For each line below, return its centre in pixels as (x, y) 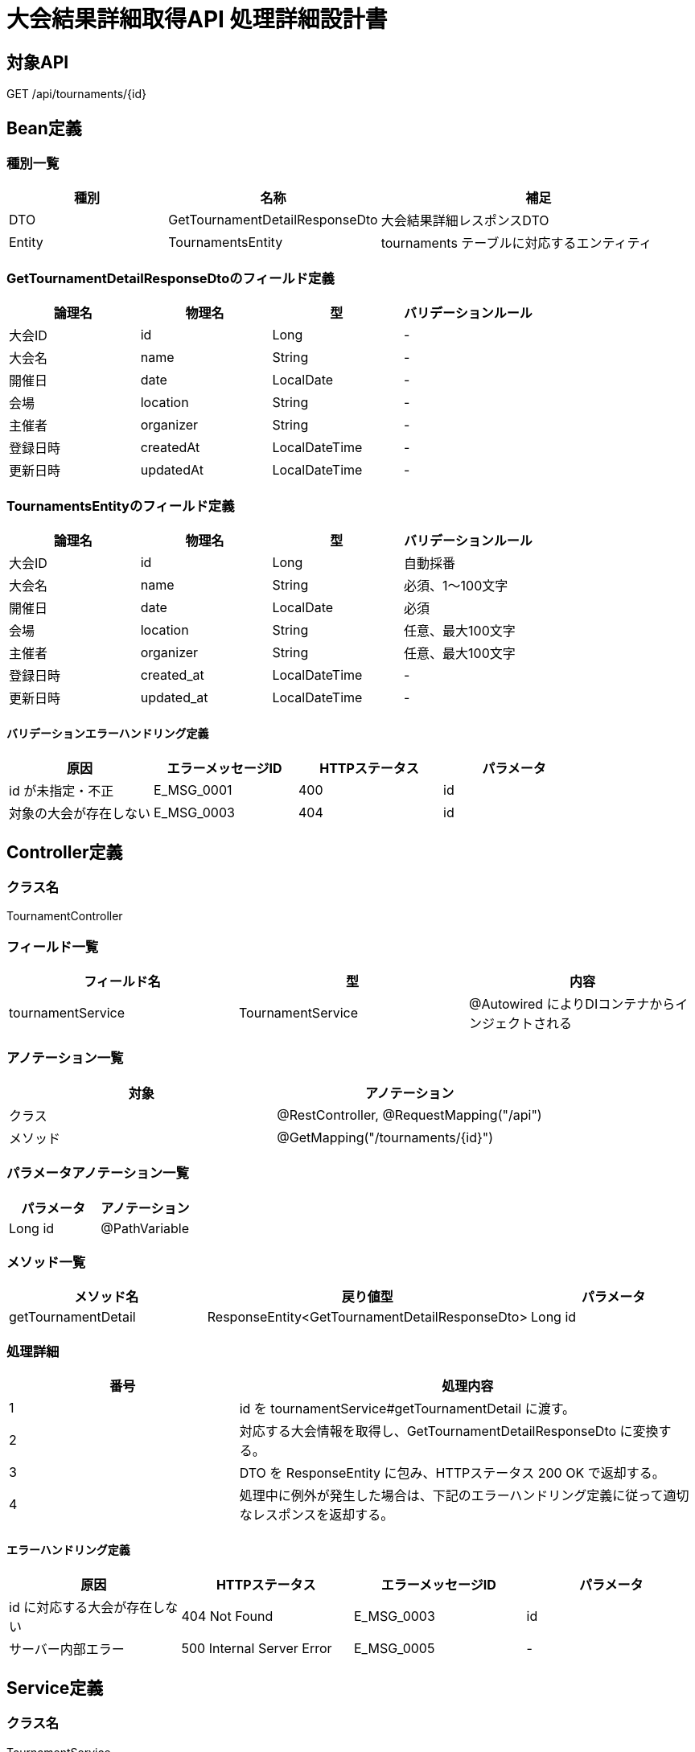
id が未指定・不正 (62, 791)
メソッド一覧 (46, 1262)
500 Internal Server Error (257, 1649)
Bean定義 (44, 128)
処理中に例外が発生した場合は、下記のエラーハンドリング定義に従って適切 (464, 1496)
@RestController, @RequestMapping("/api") (409, 1115)
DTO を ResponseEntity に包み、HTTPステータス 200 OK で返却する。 (452, 1473)
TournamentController (65, 916)
